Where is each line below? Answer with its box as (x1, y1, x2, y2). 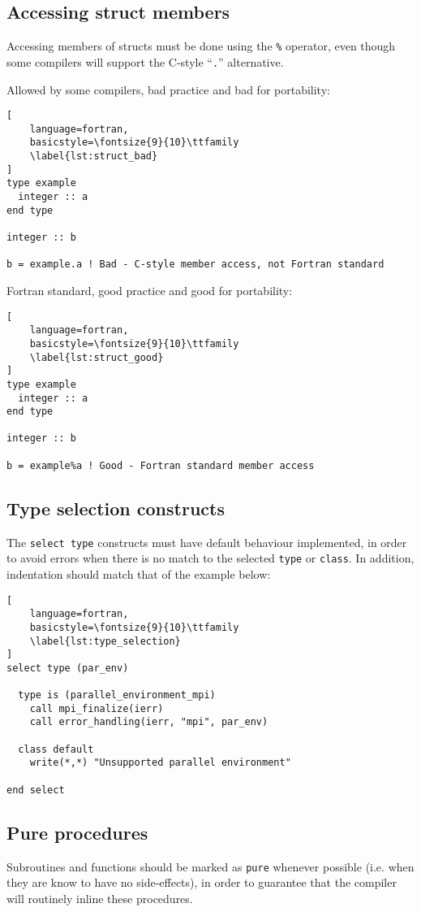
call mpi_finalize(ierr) (29, 702, 164, 714)
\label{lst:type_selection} (29, 635, 181, 647)
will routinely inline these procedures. (6, 889, 193, 906)
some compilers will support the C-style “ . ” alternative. (6, 53, 284, 70)
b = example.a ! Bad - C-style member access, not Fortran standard (6, 258, 384, 271)
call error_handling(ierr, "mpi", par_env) (29, 716, 268, 728)
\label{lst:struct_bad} (29, 150, 158, 163)
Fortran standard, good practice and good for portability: (6, 281, 293, 298)
